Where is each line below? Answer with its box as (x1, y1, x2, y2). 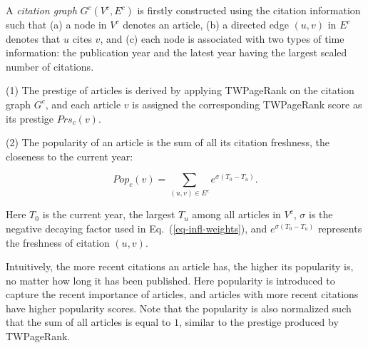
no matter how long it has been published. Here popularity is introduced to (6, 272, 335, 287)
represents (317, 220, 362, 235)
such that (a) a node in (6, 17, 107, 31)
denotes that (6, 31, 61, 46)
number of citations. (6, 58, 94, 73)
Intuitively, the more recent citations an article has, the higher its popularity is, (6, 259, 354, 274)
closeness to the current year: (6, 148, 133, 163)
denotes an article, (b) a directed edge (123, 17, 289, 31)
